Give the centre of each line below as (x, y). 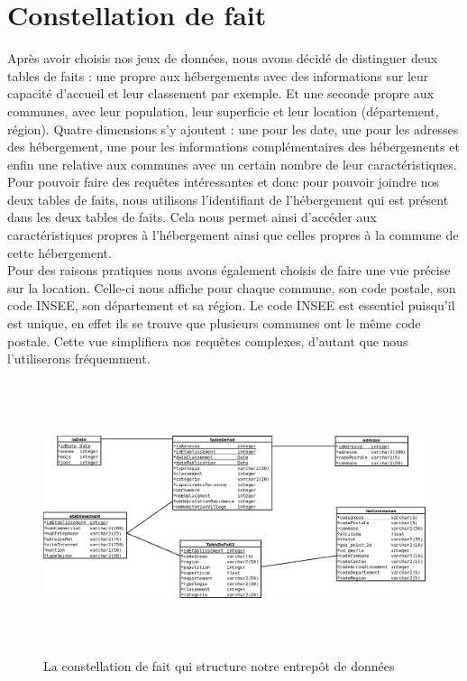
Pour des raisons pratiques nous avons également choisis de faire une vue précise (229, 270)
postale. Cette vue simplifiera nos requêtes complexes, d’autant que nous (208, 340)
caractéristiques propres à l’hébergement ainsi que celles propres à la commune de (233, 235)
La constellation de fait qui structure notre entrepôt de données (219, 665)
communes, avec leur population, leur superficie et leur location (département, (223, 110)
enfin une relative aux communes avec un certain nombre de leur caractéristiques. (232, 164)
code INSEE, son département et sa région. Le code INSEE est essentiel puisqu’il (231, 305)
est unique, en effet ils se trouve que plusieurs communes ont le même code (214, 323)
